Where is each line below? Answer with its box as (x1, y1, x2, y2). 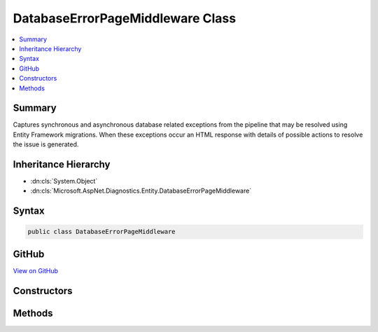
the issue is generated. (13, 140, 79, 148)
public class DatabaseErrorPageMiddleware (27, 228, 176, 236)
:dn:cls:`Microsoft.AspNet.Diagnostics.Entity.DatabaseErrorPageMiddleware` (30, 186, 252, 195)
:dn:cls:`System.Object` (30, 177, 98, 186)
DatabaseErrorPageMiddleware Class (13, 11, 237, 26)
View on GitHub (13, 266, 59, 275)
